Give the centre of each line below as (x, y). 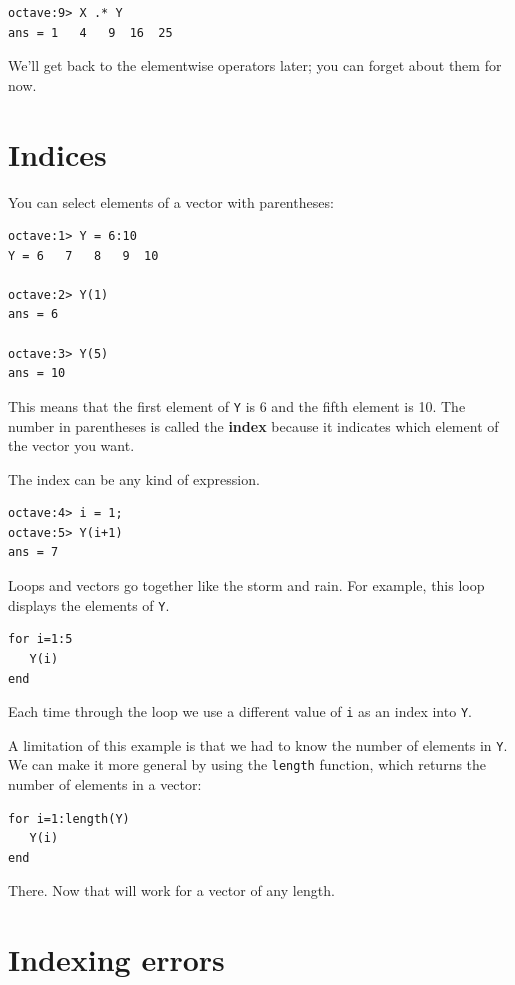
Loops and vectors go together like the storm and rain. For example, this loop (246, 585)
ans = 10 (37, 373)
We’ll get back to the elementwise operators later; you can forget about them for (255, 65)
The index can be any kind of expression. (134, 478)
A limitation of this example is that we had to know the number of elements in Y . (258, 744)
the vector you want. (71, 445)
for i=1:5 (40, 639)
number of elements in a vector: (105, 784)
